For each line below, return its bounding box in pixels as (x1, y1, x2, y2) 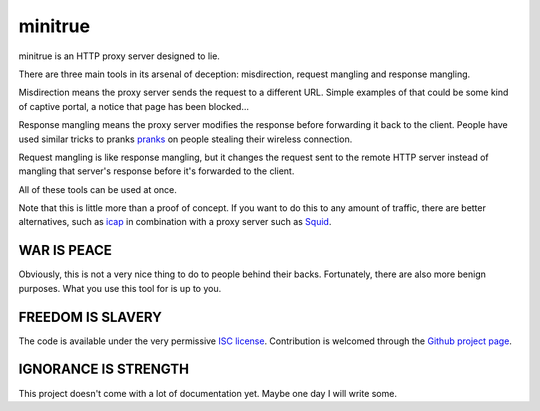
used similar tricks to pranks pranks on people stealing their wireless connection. (18, 133, 353, 145)
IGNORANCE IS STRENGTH (18, 361, 190, 378)
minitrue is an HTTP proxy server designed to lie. (18, 50, 220, 62)
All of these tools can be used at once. (18, 183, 177, 195)
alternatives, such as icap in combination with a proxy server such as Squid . (18, 216, 332, 228)
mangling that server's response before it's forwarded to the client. (18, 165, 295, 177)
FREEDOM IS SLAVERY (18, 308, 162, 325)
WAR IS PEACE (18, 242, 112, 259)
